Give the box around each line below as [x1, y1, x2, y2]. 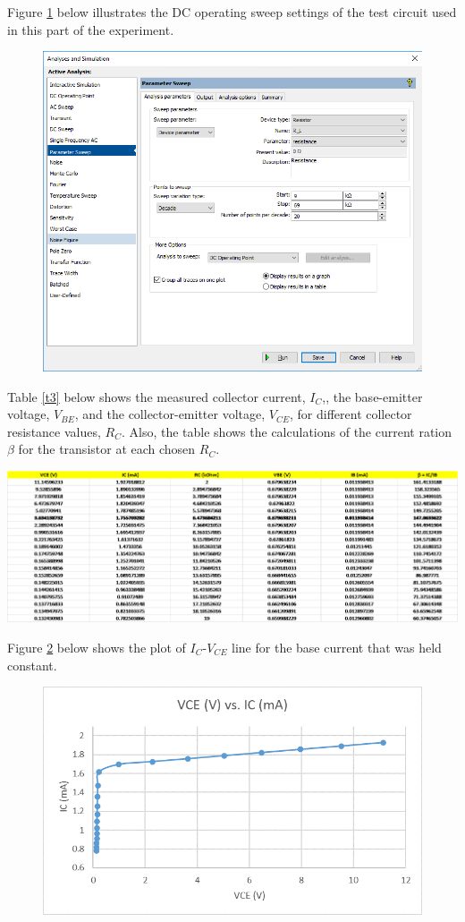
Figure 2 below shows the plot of [7, 638, 186, 657]
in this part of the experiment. [7, 20, 174, 38]
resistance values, [7, 422, 101, 440]
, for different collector [290, 405, 412, 423]
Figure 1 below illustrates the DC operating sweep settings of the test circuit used [7, 3, 457, 21]
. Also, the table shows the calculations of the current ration [121, 422, 452, 440]
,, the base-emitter [322, 387, 423, 406]
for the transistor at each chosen [18, 440, 196, 458]
